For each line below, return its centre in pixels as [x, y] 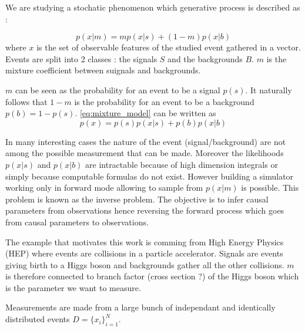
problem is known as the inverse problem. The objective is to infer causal [137, 199]
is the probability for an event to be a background [164, 101]
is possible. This [270, 188]
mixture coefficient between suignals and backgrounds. [103, 70]
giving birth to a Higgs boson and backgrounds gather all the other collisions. [145, 264]
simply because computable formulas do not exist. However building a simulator [150, 176]
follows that [26, 101]
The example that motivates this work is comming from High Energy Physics [145, 242]
